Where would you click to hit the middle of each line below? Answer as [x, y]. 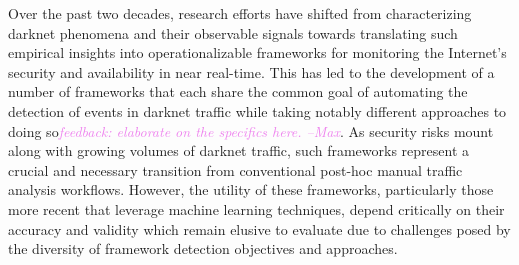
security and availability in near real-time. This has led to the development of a [251, 71]
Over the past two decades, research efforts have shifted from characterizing [240, 13]
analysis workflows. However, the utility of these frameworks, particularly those [251, 189]
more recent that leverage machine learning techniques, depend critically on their [256, 208]
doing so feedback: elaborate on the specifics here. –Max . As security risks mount [251, 130]
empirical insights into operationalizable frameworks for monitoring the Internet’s [257, 52]
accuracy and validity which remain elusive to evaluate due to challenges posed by [259, 228]
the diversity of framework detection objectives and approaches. [203, 248]
